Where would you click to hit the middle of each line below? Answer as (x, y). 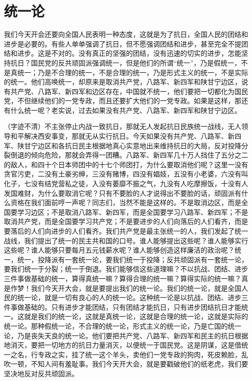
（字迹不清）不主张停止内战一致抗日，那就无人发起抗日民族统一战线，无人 (123, 126)
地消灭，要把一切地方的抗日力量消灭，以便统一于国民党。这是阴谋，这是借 (123, 345)
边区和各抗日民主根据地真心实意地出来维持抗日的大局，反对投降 (139, 145)
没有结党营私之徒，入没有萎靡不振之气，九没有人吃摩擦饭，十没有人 (139, 183)
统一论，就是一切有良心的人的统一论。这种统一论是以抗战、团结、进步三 (133, 297)
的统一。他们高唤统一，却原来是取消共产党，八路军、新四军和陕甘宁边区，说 (126, 82)
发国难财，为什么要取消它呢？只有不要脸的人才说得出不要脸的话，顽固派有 (123, 193)
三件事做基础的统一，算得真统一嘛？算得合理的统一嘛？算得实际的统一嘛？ (123, 278)
